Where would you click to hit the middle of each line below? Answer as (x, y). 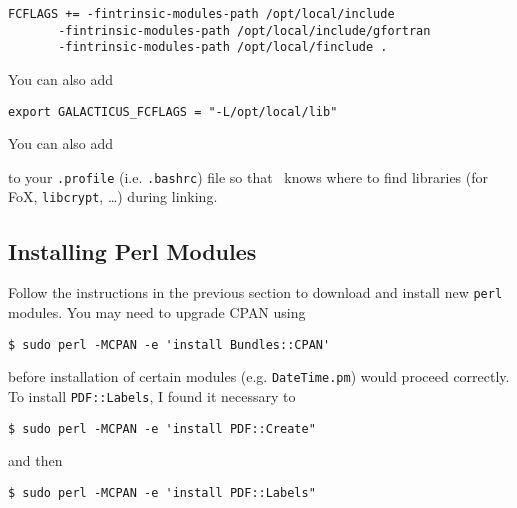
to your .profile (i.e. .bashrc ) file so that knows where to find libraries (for (248, 176)
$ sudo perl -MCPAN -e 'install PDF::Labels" (162, 492)
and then (35, 460)
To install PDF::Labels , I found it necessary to (152, 395)
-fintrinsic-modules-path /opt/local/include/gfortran (244, 30)
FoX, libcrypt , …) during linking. (113, 196)
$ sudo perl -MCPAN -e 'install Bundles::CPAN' (169, 344)
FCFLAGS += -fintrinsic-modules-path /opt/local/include (201, 14)
